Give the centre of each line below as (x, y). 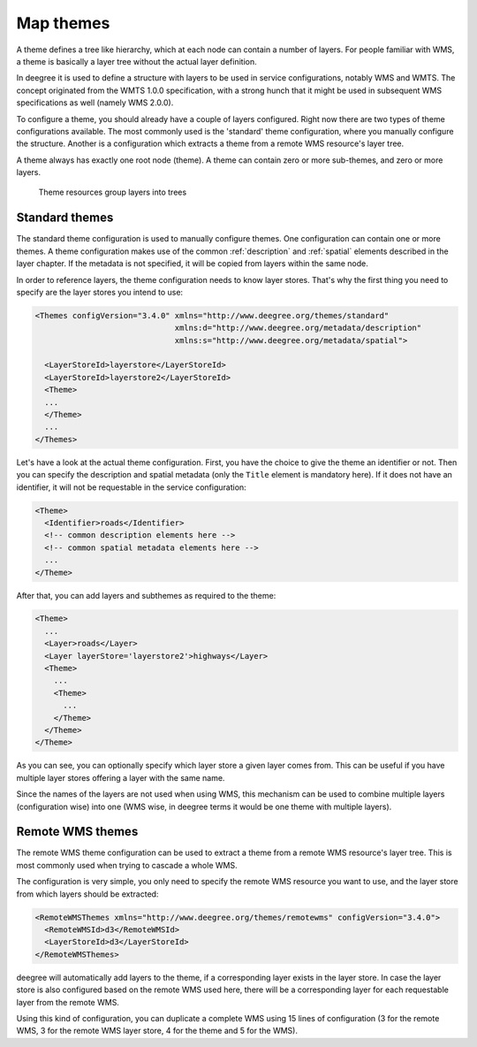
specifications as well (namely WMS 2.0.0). (95, 103)
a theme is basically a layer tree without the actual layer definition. (137, 61)
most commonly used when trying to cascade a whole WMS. (127, 865)
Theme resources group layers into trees (113, 192)
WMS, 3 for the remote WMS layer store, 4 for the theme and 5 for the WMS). (157, 1031)
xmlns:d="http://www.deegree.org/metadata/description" (298, 328)
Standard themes (65, 218)
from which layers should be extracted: (87, 894)
